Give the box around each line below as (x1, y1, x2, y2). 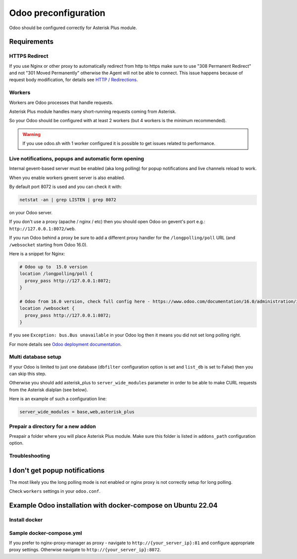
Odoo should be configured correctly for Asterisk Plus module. (9, 25, 137, 31)
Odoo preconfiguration (9, 7, 106, 18)
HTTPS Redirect (9, 52, 49, 59)
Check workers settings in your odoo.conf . (9, 488, 101, 494)
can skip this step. (9, 371, 47, 377)
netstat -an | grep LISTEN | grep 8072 (19, 197, 116, 203)
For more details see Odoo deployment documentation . (9, 341, 122, 347)
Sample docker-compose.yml (9, 529, 82, 536)
